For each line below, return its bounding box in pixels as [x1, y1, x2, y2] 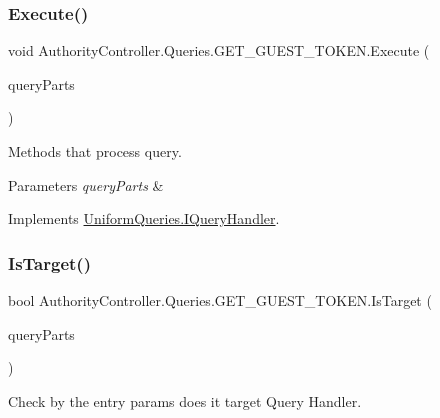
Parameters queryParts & [8, 174, 164, 195]
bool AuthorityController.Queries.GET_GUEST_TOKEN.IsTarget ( [8, 290, 432, 310]
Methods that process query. [8, 141, 182, 161]
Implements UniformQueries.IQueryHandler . [8, 208, 280, 229]
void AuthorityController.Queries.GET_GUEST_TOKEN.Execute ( [8, 40, 430, 61]
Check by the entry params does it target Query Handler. [8, 390, 362, 411]
